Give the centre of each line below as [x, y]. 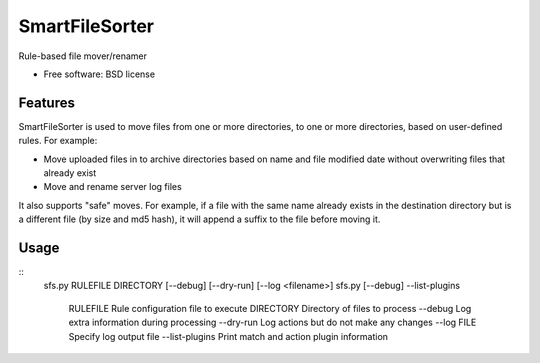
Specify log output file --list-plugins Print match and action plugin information [228, 336]
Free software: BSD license [99, 74]
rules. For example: [58, 141]
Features [46, 102]
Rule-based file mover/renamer [82, 56]
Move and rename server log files [112, 187]
